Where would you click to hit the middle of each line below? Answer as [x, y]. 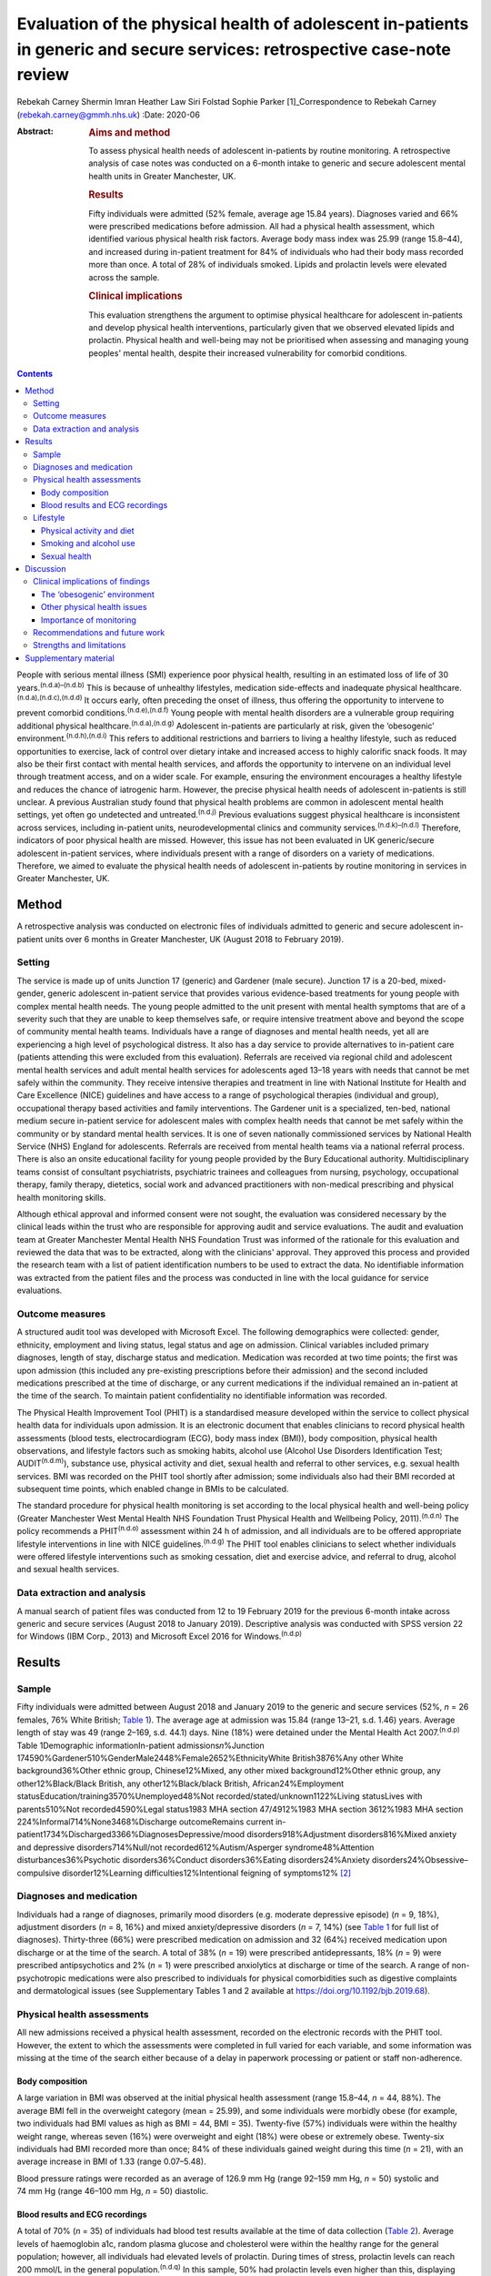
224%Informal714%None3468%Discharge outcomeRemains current [145, 1822]
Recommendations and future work [99, 632]
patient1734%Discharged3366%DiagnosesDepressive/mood [131, 1834]
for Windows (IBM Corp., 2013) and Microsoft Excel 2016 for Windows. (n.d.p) [160, 1636]
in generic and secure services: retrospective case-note [234, 49]
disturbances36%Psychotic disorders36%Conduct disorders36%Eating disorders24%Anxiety [193, 1860]
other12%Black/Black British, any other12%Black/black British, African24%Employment [180, 1783]
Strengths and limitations [80, 645]
